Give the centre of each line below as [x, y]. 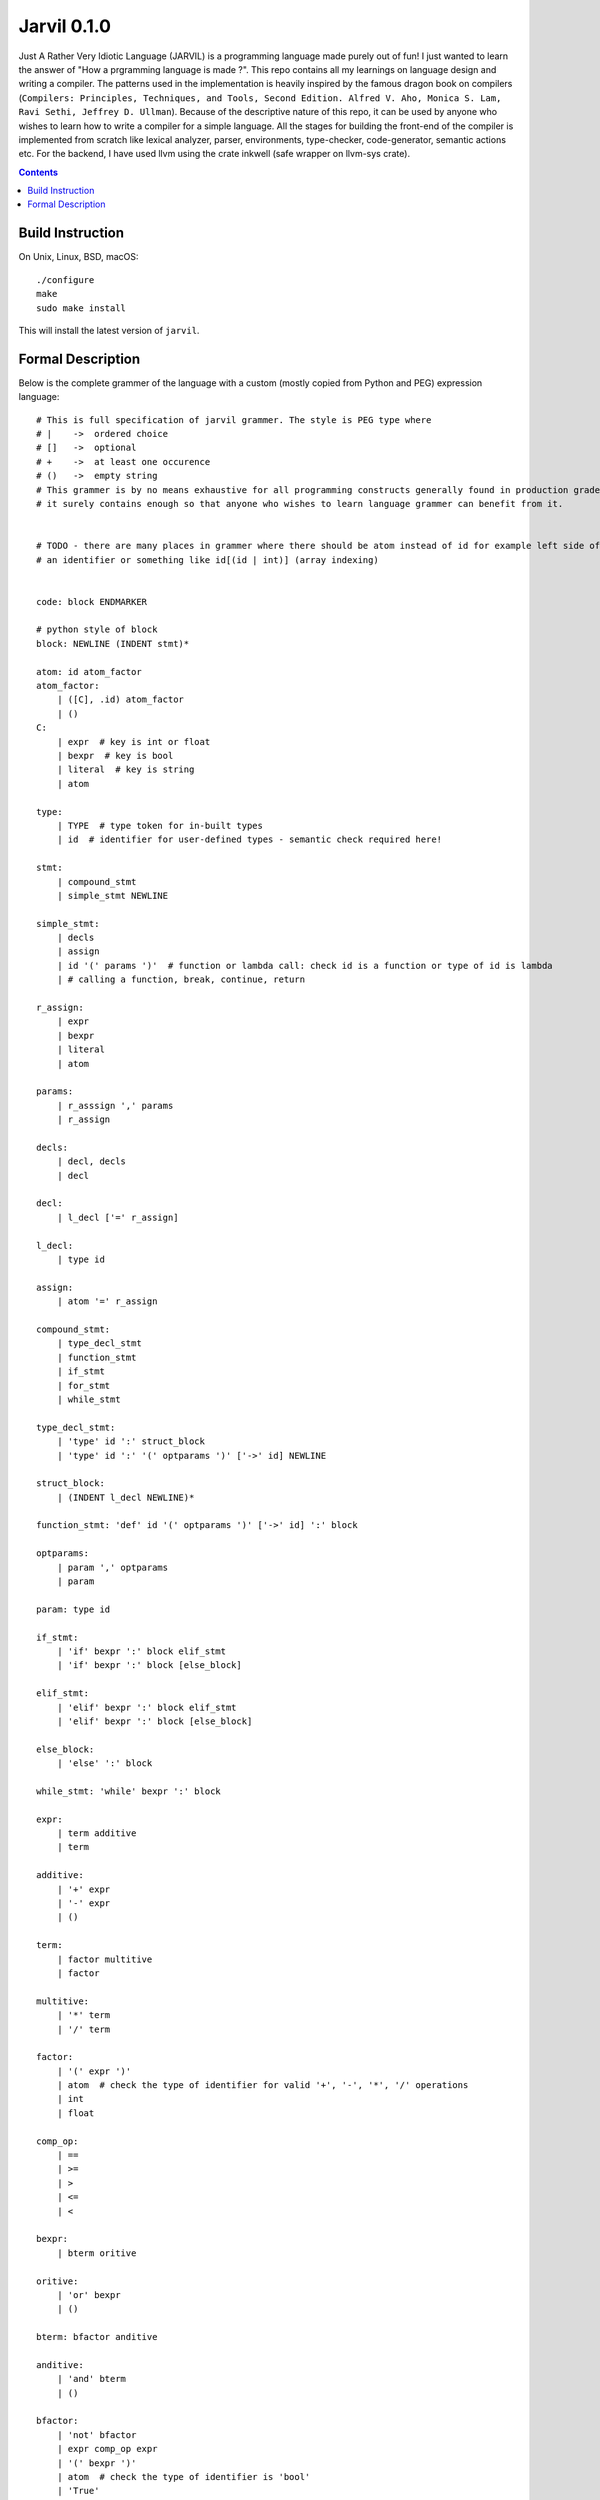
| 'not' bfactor [96, 2434]
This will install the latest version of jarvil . [109, 330]
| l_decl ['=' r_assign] [117, 1217]
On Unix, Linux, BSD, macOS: [78, 257]
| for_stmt [83, 1385]
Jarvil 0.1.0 [65, 26]
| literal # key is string [125, 769]
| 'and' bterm [91, 2379]
